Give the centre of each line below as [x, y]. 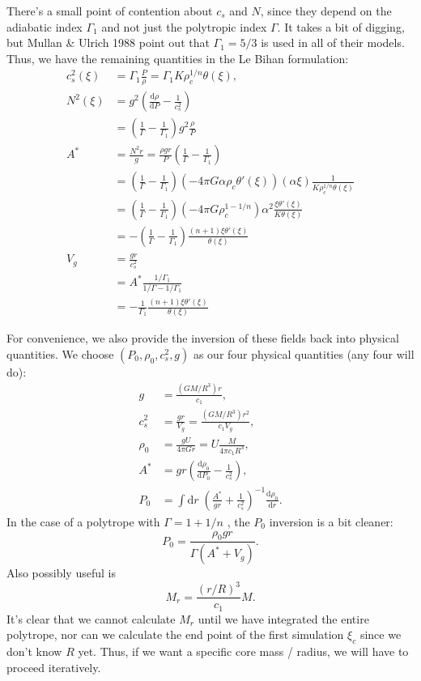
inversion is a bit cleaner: [331, 521]
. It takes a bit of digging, [341, 26]
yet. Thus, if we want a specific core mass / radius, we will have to [243, 651]
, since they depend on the [326, 11]
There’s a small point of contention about [110, 11]
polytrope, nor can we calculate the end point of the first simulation [175, 634]
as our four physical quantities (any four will [304, 354]
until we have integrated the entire [283, 618]
